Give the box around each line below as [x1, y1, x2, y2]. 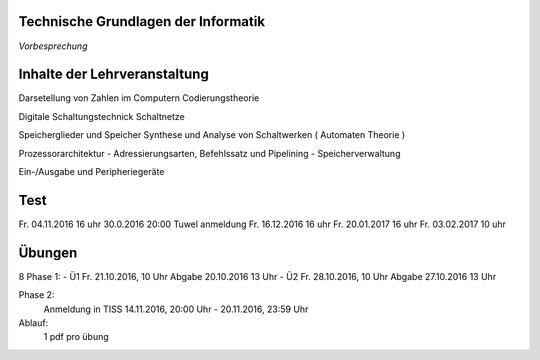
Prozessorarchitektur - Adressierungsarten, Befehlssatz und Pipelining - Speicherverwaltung [18, 147, 401, 159]
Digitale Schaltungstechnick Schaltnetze [18, 110, 185, 122]
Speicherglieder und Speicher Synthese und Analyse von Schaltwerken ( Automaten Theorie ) [18, 129, 406, 141]
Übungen [18, 244, 78, 261]
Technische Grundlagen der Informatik [18, 13, 265, 30]
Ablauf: [18, 316, 49, 329]
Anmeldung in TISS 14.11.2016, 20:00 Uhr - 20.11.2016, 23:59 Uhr [43, 303, 309, 315]
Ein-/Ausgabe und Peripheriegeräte [18, 165, 165, 177]
